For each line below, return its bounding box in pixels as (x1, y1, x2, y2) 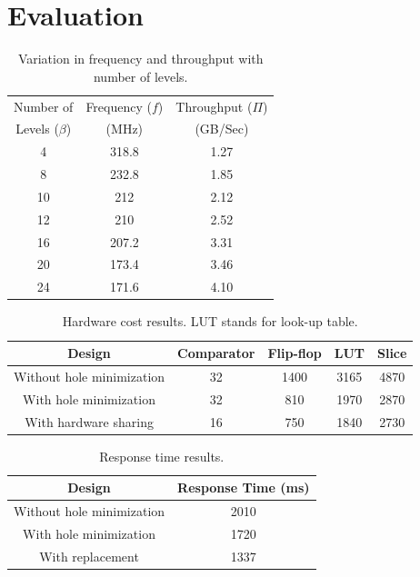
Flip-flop (267, 343, 322, 362)
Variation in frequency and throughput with (17, 49, 264, 68)
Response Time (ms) (177, 478, 310, 497)
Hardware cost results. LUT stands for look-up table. (62, 312, 358, 331)
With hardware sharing (25, 412, 154, 431)
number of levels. (93, 66, 188, 85)
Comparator (177, 343, 255, 362)
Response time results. (99, 446, 225, 465)
